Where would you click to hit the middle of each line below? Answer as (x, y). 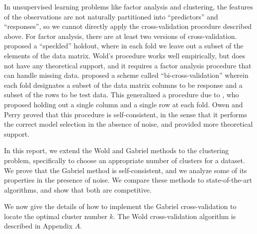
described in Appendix (38, 226)
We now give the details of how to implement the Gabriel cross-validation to (120, 206)
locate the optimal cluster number (56, 216)
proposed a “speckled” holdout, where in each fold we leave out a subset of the (124, 46)
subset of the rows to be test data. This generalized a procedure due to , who (122, 95)
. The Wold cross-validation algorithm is (174, 216)
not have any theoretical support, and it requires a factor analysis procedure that (128, 65)
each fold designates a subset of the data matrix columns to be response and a (123, 85)
